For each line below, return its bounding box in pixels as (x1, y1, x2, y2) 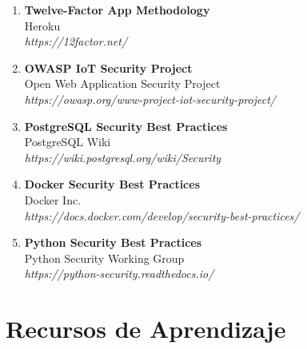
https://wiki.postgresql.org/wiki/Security (24, 149, 221, 165)
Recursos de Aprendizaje (6, 312, 286, 345)
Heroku (24, 17, 61, 34)
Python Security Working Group (24, 249, 185, 266)
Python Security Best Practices (24, 234, 202, 251)
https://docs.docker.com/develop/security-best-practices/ (24, 207, 300, 224)
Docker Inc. (24, 191, 82, 208)
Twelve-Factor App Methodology (24, 2, 210, 18)
